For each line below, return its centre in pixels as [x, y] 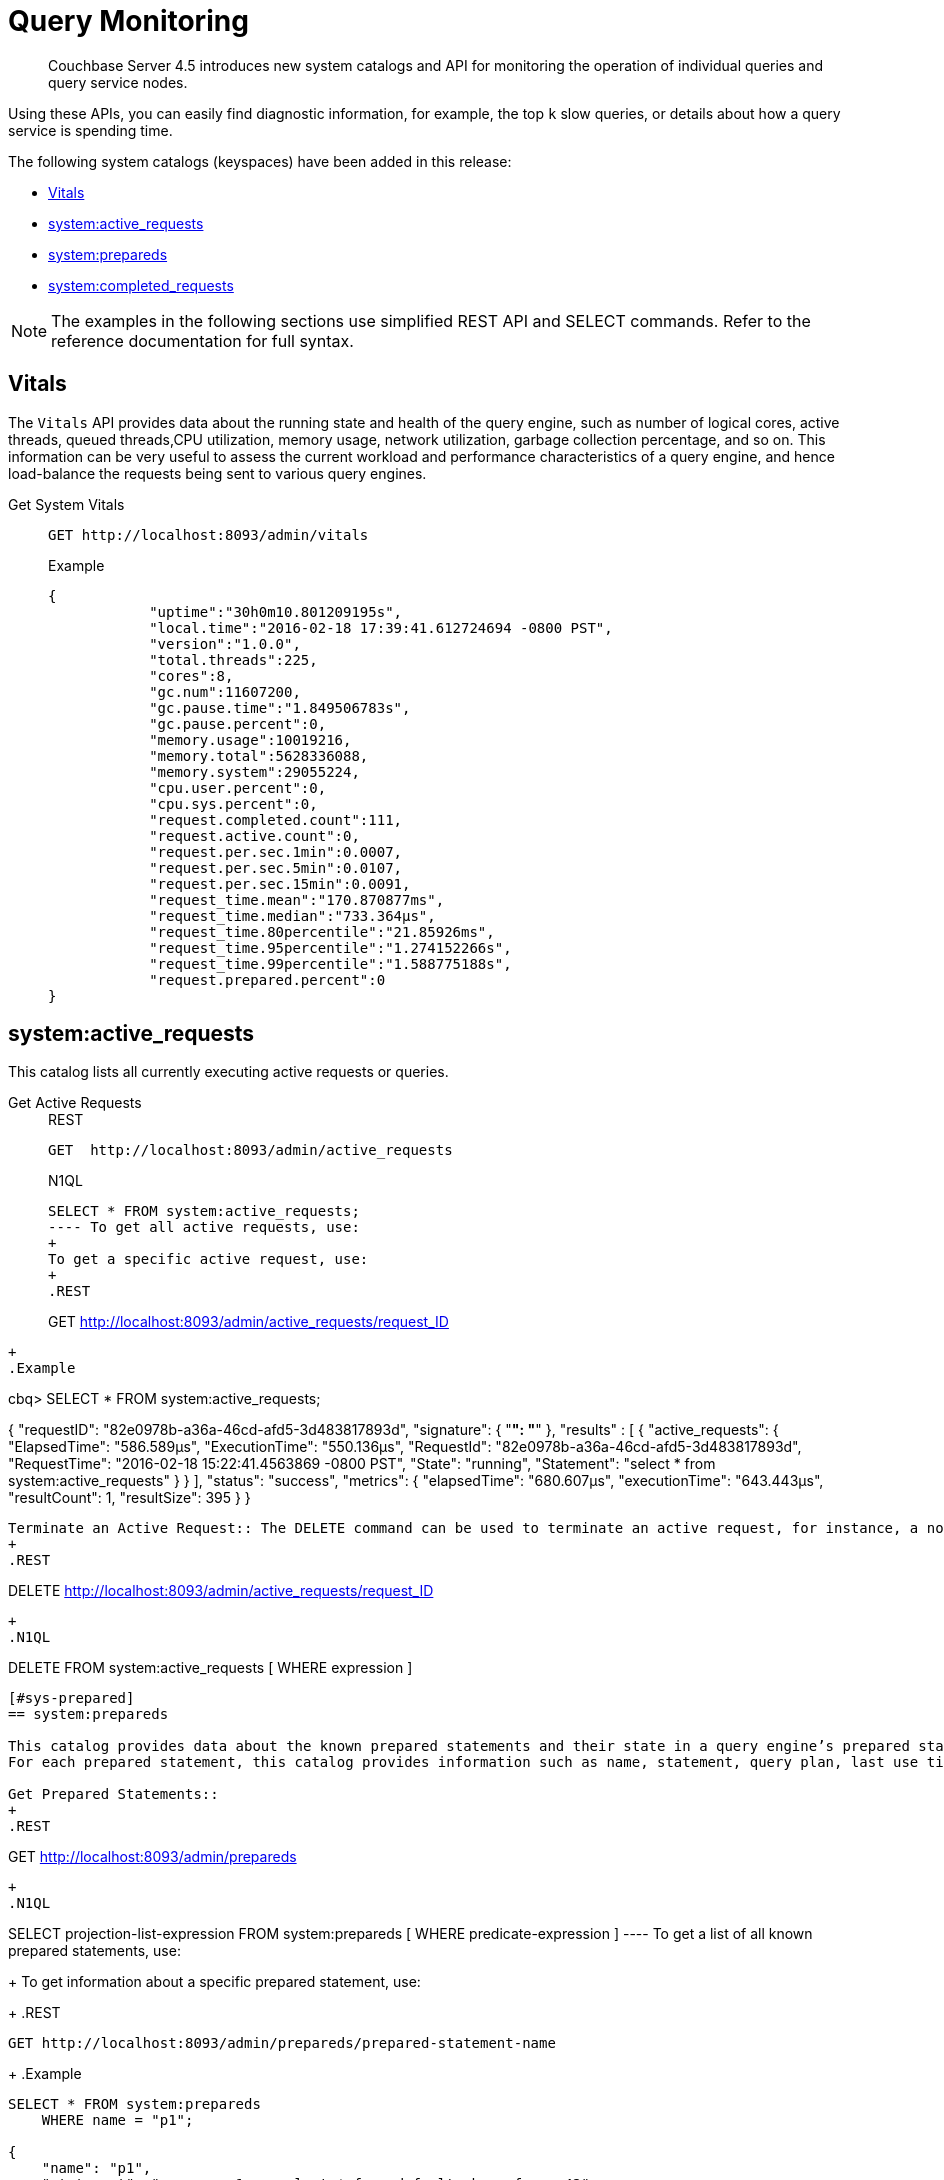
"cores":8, [191, 675]
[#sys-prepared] [71, 1698]
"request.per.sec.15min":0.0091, [280, 883]
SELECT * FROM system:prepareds [134, 2104]
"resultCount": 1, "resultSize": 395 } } [129, 1498]
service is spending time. [90, 130]
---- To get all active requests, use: [204, 1227]
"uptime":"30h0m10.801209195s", [276, 611]
